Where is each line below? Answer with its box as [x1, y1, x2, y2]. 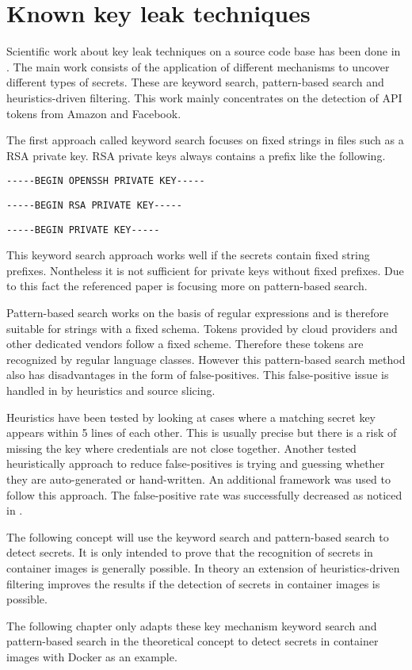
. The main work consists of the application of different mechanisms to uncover [6, 58, 390, 75]
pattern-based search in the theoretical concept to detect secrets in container [6, 633, 379, 649]
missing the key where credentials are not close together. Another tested [6, 439, 357, 456]
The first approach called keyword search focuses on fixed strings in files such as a [6, 132, 404, 148]
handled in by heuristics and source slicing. [6, 382, 216, 398]
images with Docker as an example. [6, 648, 177, 664]
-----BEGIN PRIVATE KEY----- [6, 224, 160, 235]
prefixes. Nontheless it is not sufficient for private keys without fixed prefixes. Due [6, 262, 404, 278]
